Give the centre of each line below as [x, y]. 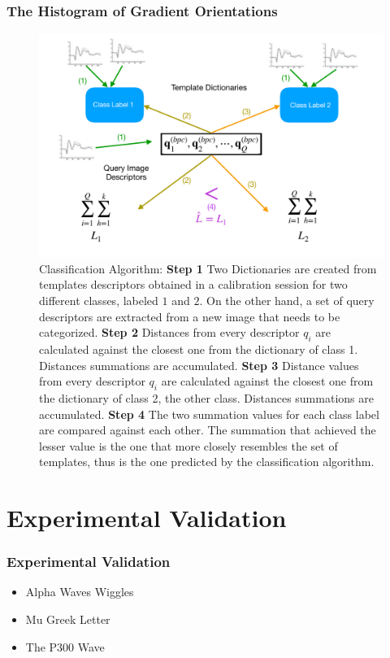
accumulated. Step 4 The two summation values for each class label [209, 414]
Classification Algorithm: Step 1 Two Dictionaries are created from [208, 268]
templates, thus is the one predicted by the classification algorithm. [207, 462]
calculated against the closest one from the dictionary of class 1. [199, 349]
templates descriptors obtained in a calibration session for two [193, 284]
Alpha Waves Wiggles [80, 592]
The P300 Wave [65, 646]
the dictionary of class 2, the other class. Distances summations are [206, 397]
